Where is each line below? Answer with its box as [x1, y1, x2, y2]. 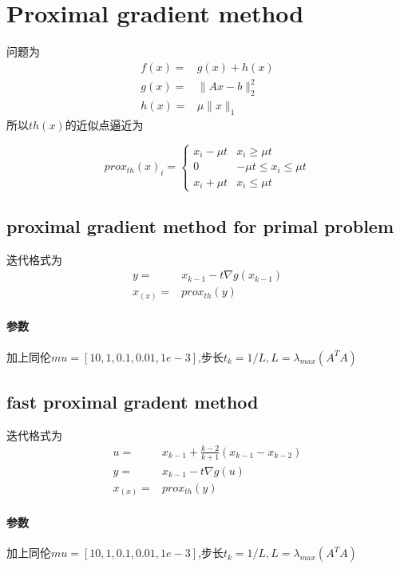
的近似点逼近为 [65, 116, 144, 132]
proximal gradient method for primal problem [6, 213, 394, 238]
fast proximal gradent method [6, 389, 259, 414]
